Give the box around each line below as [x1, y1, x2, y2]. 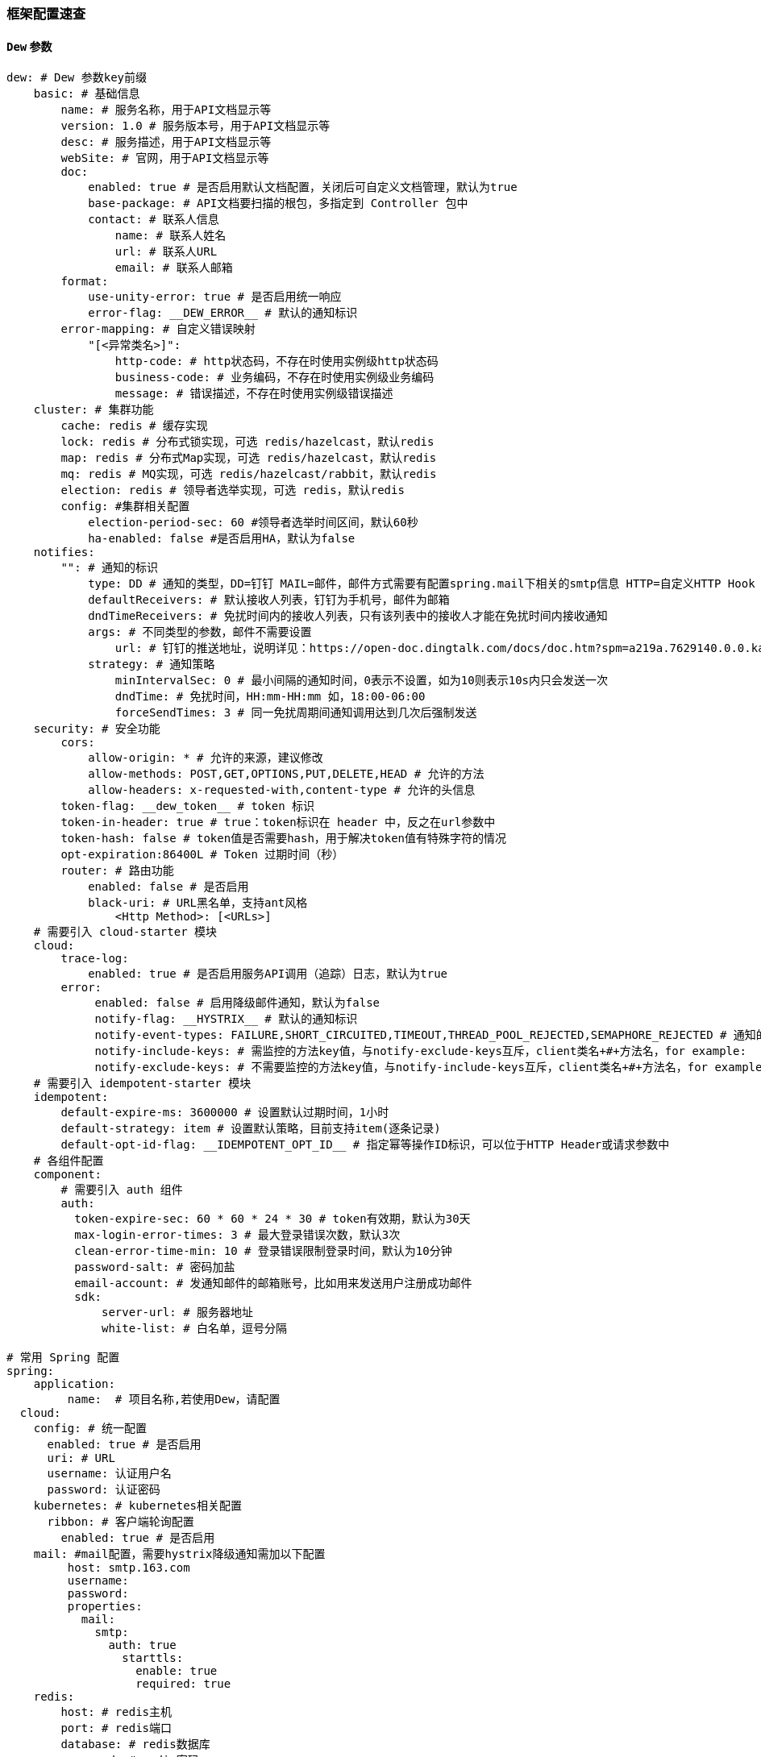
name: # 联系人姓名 [114, 229, 227, 243]
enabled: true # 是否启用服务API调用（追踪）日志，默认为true [88, 967, 448, 981]
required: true [135, 1677, 231, 1691]
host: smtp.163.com [67, 1561, 190, 1575]
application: [33, 1377, 115, 1391]
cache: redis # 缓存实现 [60, 419, 208, 433]
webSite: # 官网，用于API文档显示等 [60, 152, 269, 165]
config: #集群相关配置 [60, 500, 190, 513]
